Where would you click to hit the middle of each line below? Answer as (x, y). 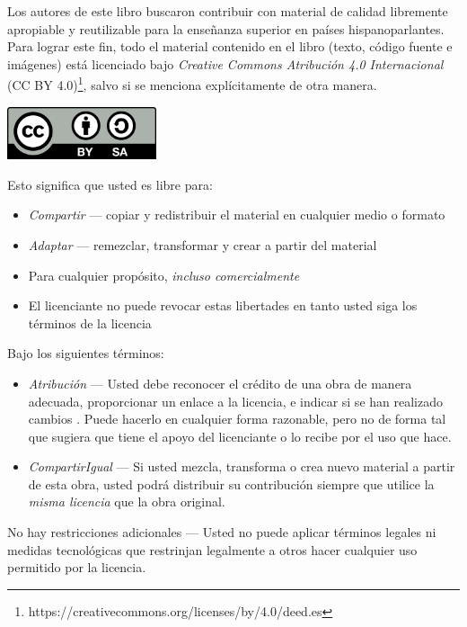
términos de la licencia (90, 322)
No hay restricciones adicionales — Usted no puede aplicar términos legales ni (222, 532)
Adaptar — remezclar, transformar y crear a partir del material (203, 244)
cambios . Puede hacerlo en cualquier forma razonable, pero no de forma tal (237, 419)
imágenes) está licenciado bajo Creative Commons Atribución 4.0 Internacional (225, 63)
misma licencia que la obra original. (127, 502)
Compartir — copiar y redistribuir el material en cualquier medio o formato (237, 215)
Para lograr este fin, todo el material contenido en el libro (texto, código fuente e (230, 46)
